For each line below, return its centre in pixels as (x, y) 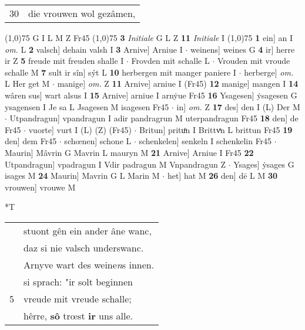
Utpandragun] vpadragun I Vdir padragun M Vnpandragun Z (115, 164)
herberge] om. (269, 72)
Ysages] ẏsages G (264, 164)
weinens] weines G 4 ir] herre (242, 49)
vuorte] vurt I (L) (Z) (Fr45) (80, 129)
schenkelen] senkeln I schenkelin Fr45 (205, 141)
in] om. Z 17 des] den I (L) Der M (238, 106)
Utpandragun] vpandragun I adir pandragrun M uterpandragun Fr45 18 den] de (154, 118)
